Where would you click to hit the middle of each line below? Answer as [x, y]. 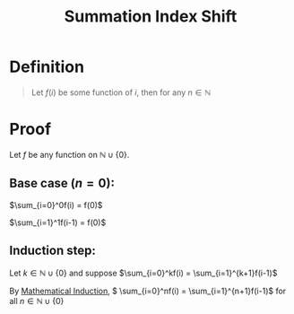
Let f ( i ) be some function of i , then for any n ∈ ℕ [121, 92]
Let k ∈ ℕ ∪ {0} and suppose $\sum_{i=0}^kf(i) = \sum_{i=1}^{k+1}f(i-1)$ [143, 273]
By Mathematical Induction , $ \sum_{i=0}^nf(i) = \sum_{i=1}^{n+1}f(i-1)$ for [148, 291]
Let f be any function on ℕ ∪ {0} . [69, 154]
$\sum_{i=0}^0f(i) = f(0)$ [56, 205]
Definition [47, 67]
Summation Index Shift [151, 17]
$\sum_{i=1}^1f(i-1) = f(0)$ [58, 222]
